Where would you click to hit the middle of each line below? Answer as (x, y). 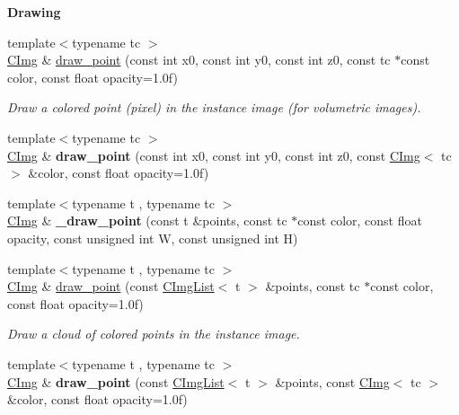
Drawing (34, 12)
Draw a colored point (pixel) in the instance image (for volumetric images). (214, 107)
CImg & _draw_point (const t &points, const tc (147, 221)
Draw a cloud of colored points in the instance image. (154, 334)
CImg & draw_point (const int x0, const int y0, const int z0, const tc (199, 60)
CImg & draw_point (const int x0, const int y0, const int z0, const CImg (214, 155)
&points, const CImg (332, 381)
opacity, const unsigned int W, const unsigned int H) (153, 238)
